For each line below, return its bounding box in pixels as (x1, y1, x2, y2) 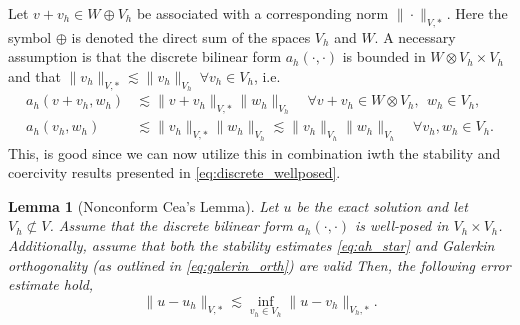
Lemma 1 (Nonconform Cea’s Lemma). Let (8, 195, 279, 216)
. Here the (446, 3, 508, 23)
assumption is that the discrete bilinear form (8, 46, 282, 67)
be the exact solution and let (296, 195, 468, 216)
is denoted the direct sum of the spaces (71, 26, 311, 47)
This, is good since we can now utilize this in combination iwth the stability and (8, 142, 501, 163)
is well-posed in (355, 215, 449, 236)
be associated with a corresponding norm (136, 3, 389, 23)
